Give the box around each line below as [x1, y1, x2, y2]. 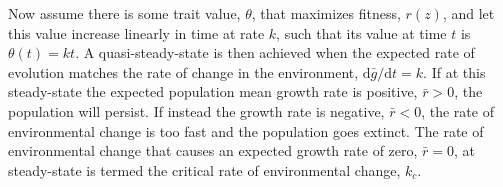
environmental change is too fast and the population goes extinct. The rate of [8, 120, 484, 141]
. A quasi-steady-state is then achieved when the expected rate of [75, 42, 475, 63]
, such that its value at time [276, 22, 447, 43]
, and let [442, 3, 495, 23]
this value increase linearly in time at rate [8, 22, 265, 43]
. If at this [423, 61, 486, 82]
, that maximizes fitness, [251, 3, 401, 23]
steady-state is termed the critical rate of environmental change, [8, 159, 401, 180]
